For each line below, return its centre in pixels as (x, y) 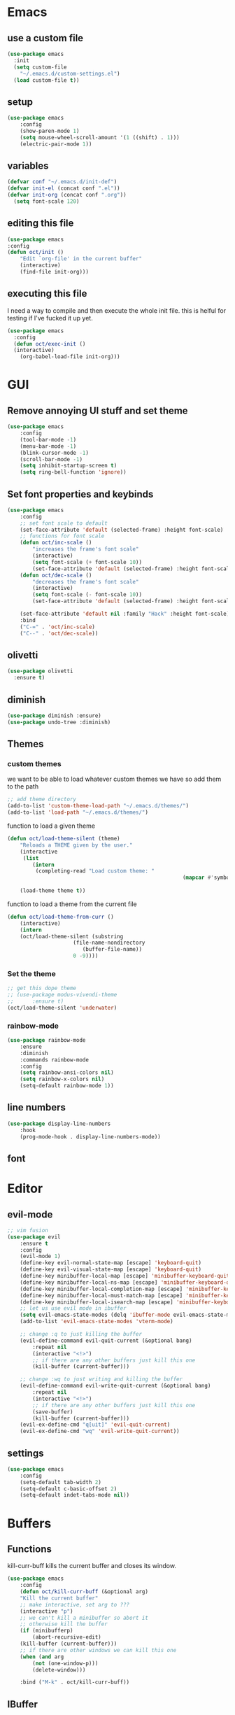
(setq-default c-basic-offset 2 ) (69, 1489)
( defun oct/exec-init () (50, 344)
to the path (23, 786)
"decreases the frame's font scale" (86, 581)
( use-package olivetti (40, 671)
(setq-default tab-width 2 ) (60, 1482)
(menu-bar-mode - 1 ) (48, 446)
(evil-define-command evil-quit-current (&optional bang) (106, 1341)
